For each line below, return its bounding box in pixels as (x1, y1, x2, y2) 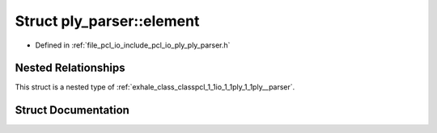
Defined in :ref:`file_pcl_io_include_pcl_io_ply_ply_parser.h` (35, 40, 231, 50)
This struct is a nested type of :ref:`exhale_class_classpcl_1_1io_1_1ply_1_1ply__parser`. (15, 82, 295, 92)
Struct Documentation (15, 103, 129, 117)
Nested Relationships (15, 61, 125, 75)
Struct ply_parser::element (15, 12, 200, 30)
